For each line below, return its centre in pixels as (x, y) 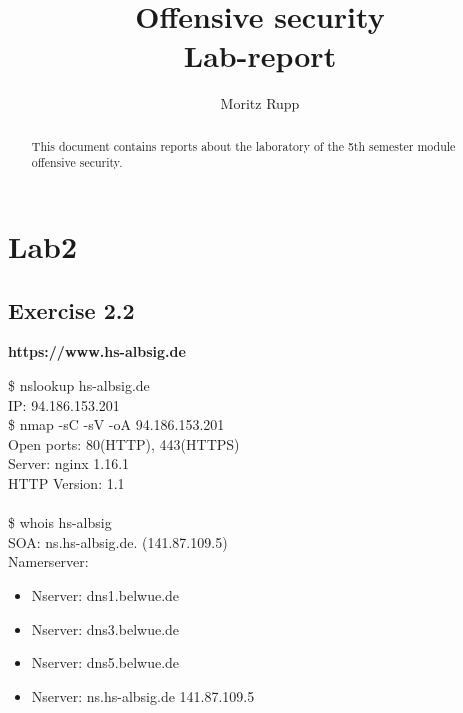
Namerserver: (48, 561)
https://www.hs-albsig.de (97, 351)
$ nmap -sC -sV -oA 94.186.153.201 (116, 424)
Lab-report (260, 55)
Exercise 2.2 (71, 309)
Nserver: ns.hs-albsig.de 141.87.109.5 (143, 695)
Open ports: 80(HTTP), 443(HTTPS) (124, 443)
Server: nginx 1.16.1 (69, 463)
